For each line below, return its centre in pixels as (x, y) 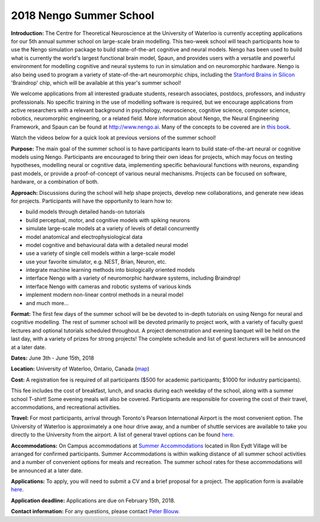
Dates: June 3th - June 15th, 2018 (52, 358)
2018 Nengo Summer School (83, 15)
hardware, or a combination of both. (55, 182)
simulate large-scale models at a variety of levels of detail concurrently (113, 229)
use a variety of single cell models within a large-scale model (100, 253)
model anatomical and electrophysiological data (84, 236)
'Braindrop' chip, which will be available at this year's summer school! (96, 82)
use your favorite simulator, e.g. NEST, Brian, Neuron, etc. (96, 261)
